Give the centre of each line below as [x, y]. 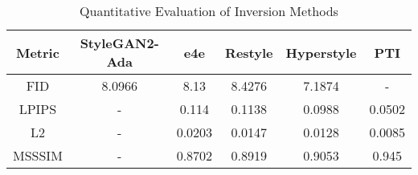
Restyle [249, 52]
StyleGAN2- [119, 43]
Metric [37, 52]
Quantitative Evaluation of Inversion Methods [209, 11]
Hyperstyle [321, 52]
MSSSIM [38, 155]
